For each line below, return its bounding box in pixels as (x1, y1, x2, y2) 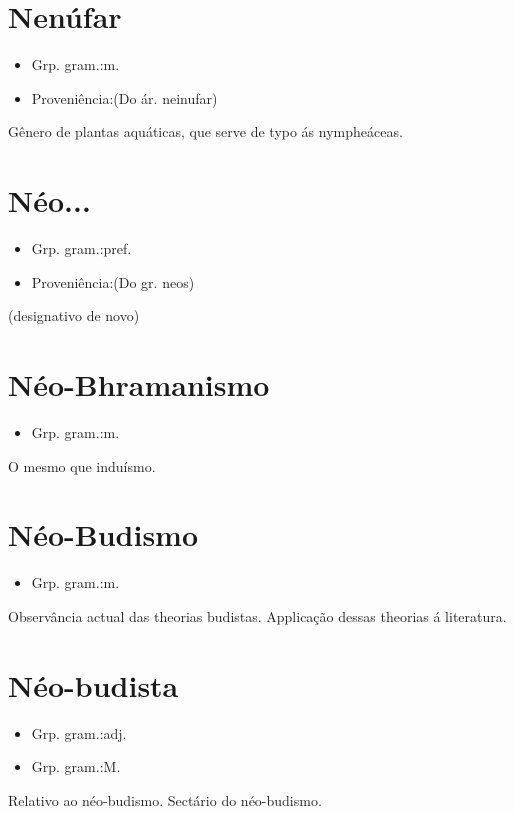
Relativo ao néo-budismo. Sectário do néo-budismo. (8, 789, 322, 810)
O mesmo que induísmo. (8, 455, 156, 476)
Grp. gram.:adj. (31, 722, 127, 743)
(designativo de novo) (8, 305, 140, 326)
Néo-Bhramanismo (8, 364, 270, 404)
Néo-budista (8, 664, 179, 705)
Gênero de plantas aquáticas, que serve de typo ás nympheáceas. (8, 121, 403, 142)
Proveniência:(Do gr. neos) (31, 271, 195, 292)
